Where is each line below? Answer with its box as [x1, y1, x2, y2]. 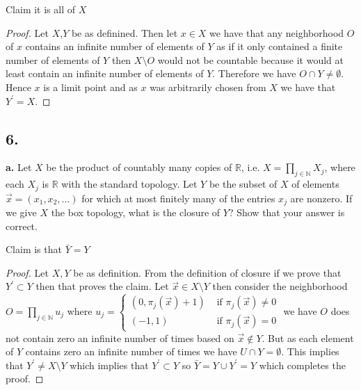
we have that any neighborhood [209, 25, 344, 40]
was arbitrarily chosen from [150, 79, 266, 94]
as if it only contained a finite [216, 39, 343, 54]
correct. [6, 218, 38, 233]
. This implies [281, 344, 339, 359]
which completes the [259, 357, 346, 372]
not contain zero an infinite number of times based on [6, 330, 234, 345]
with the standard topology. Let [61, 177, 198, 191]
